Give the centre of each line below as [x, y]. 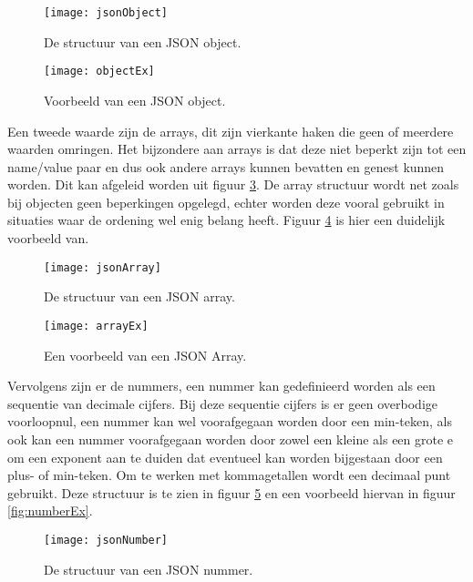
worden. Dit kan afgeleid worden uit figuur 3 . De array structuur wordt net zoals [233, 184]
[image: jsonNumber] [106, 540]
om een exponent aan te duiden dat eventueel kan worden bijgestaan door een [225, 457]
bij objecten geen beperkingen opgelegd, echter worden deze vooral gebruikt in [226, 202]
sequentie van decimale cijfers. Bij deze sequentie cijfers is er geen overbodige [222, 403]
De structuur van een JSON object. [143, 41]
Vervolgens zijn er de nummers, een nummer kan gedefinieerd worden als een [221, 386]
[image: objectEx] [99, 71]
